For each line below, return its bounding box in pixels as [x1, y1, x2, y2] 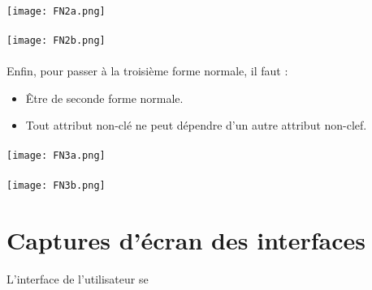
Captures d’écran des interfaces [6, 223, 366, 256]
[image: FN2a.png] [6, 5, 106, 17]
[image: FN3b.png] [6, 179, 106, 191]
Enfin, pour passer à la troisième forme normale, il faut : [6, 62, 288, 79]
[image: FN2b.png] [6, 34, 106, 46]
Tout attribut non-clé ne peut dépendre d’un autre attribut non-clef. [25, 117, 367, 134]
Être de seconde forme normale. [25, 89, 184, 106]
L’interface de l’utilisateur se [6, 270, 149, 287]
